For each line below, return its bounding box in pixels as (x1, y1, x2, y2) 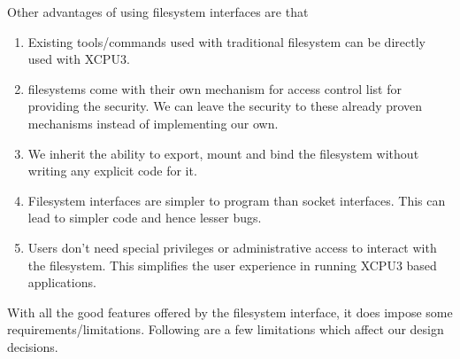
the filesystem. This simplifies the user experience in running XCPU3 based (27, 255, 437, 274)
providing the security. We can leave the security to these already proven (27, 97, 423, 115)
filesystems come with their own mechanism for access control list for (27, 79, 402, 98)
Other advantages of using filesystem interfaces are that (7, 3, 309, 20)
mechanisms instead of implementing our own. (27, 113, 279, 132)
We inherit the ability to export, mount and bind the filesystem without (27, 144, 419, 162)
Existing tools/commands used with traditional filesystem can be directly (27, 32, 425, 51)
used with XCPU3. (27, 50, 130, 68)
